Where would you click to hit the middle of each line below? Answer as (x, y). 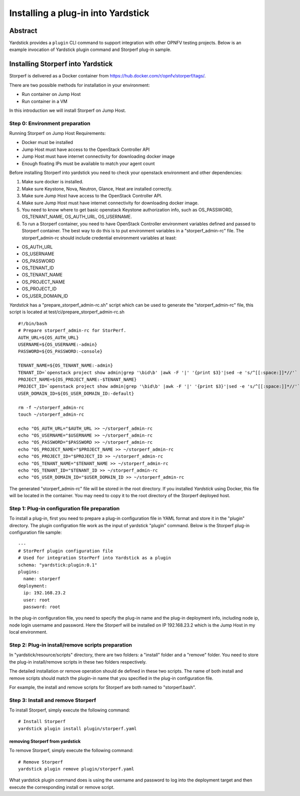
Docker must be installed (47, 142)
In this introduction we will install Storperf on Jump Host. (67, 110)
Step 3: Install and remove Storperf (53, 700)
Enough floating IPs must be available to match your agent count (88, 163)
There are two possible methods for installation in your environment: (79, 85)
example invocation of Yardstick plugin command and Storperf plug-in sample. (90, 49)
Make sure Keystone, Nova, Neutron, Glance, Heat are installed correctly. (97, 189)
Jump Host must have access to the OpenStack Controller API (86, 149)
